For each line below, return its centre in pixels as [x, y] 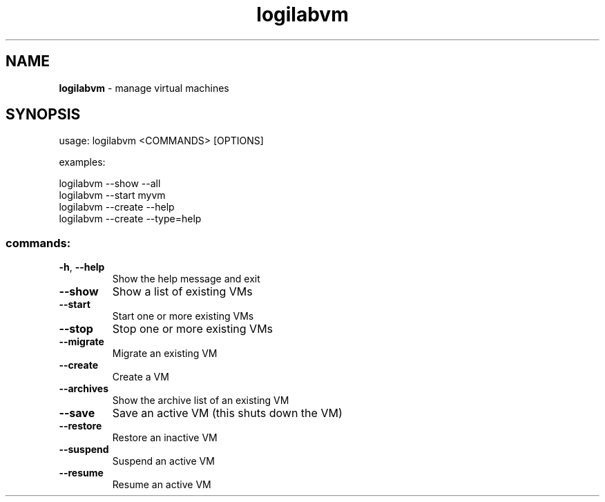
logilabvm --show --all [110, 184]
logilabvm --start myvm [112, 195]
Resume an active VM [162, 485]
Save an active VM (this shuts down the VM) [227, 413]
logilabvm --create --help [117, 207]
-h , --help [82, 267]
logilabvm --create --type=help [130, 219]
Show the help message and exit [186, 279]
